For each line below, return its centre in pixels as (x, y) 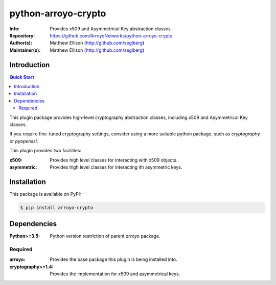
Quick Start (22, 77)
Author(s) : (21, 43)
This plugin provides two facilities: (45, 151)
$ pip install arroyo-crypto (57, 207)
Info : (15, 29)
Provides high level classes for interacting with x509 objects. (114, 160)
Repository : (22, 35)
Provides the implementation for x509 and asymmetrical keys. (115, 274)
